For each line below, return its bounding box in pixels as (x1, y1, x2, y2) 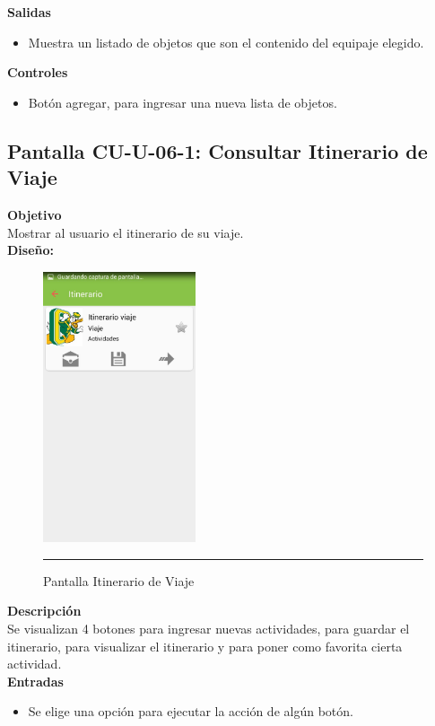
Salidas (7, 3, 51, 21)
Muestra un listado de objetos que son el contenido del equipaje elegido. (28, 32, 424, 51)
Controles (7, 63, 68, 82)
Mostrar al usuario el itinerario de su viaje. (7, 223, 244, 241)
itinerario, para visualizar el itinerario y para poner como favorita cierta (7, 636, 403, 655)
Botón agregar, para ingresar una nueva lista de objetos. (28, 92, 337, 111)
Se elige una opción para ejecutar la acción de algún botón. (28, 702, 353, 721)
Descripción (7, 601, 82, 620)
